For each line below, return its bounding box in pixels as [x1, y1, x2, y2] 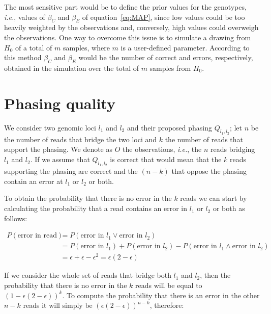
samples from [149, 62, 191, 73]
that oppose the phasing [171, 166, 247, 176]
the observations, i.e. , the [123, 144, 202, 154]
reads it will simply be [23, 300, 93, 310]
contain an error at [4, 175, 63, 186]
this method [4, 52, 42, 63]
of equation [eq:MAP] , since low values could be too [82, 11, 245, 22]
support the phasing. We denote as [4, 144, 113, 154]
